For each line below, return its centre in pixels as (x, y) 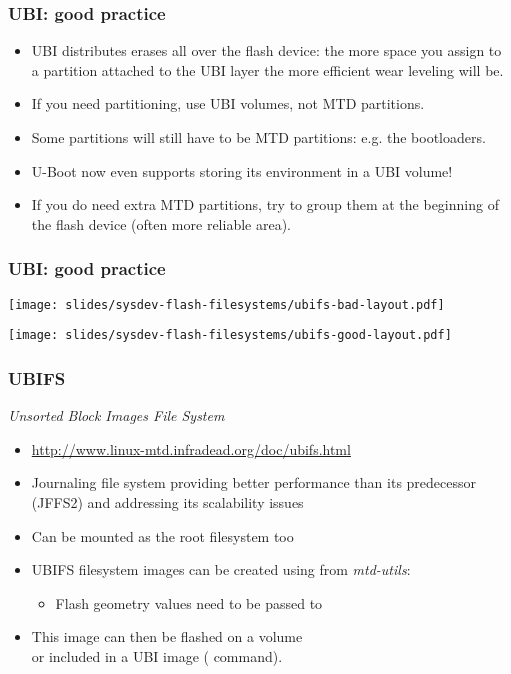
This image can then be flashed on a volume (167, 636)
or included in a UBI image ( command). (157, 655)
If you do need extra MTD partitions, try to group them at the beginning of (265, 204)
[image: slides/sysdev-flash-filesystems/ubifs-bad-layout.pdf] (226, 304)
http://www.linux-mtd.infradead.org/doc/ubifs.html (191, 448)
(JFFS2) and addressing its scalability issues (167, 501)
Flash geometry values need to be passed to (189, 602)
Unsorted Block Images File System (116, 415)
